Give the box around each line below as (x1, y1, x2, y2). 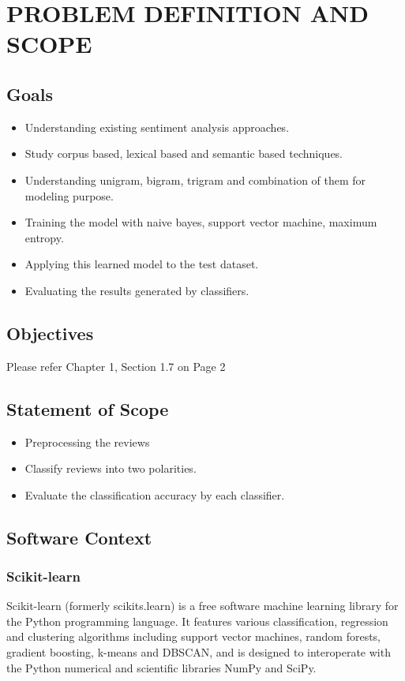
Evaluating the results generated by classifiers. (24, 282, 249, 298)
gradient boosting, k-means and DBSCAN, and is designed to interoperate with (6, 644, 391, 660)
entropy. (24, 229, 64, 245)
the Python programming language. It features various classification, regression (6, 612, 388, 629)
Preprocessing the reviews (24, 433, 150, 450)
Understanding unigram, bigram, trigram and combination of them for (24, 171, 366, 188)
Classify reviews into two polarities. (24, 460, 197, 477)
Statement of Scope (6, 396, 169, 421)
